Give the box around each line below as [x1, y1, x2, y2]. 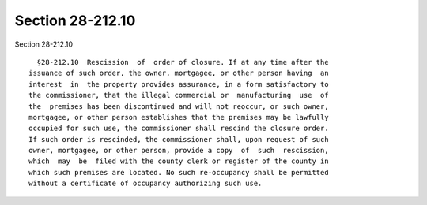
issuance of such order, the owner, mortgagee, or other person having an [28, 69, 329, 78]
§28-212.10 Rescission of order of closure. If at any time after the [36, 58, 329, 66]
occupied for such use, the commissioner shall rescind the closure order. [28, 124, 329, 133]
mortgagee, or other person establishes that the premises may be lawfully [28, 113, 329, 121]
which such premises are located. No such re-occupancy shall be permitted [28, 168, 329, 177]
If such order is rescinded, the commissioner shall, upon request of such [28, 135, 329, 143]
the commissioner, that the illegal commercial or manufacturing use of [28, 91, 329, 100]
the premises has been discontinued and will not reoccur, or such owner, [28, 102, 329, 110]
